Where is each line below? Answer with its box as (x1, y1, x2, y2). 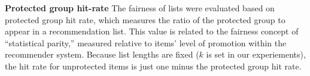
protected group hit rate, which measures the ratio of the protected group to (5, 13, 285, 26)
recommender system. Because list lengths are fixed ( (5, 48, 199, 61)
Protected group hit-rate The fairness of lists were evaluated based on (5, 2, 275, 14)
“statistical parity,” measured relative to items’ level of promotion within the (5, 36, 287, 49)
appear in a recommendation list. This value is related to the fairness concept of (5, 25, 299, 37)
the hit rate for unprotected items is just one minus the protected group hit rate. (5, 59, 302, 72)
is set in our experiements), (206, 48, 306, 61)
